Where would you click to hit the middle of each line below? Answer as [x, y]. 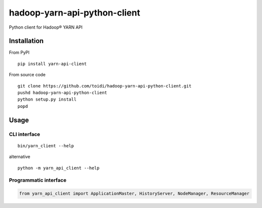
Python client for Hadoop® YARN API [46, 27]
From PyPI [19, 52]
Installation [26, 41]
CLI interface [25, 134]
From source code [27, 75]
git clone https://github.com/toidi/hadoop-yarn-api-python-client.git [105, 86]
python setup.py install [47, 99]
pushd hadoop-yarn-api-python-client [63, 93]
